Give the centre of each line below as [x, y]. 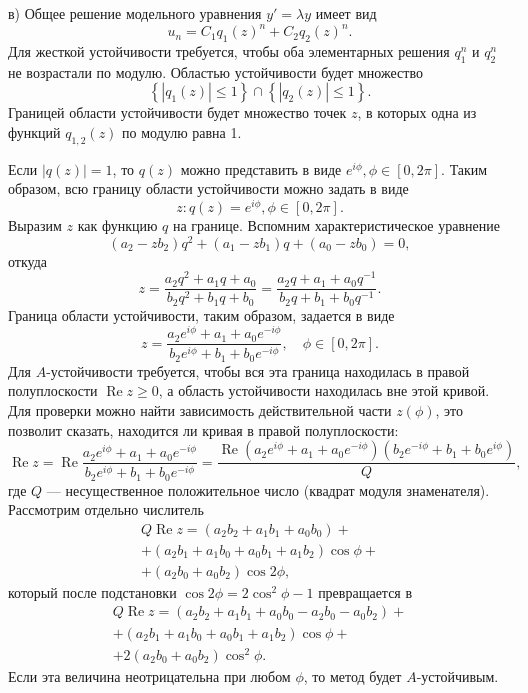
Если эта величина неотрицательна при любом [149, 675]
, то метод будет [352, 675]
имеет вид [346, 13]
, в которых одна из [417, 112]
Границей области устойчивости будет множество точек [177, 112]
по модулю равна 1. [182, 131]
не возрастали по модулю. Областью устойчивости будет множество [215, 71]
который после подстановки [92, 591]
